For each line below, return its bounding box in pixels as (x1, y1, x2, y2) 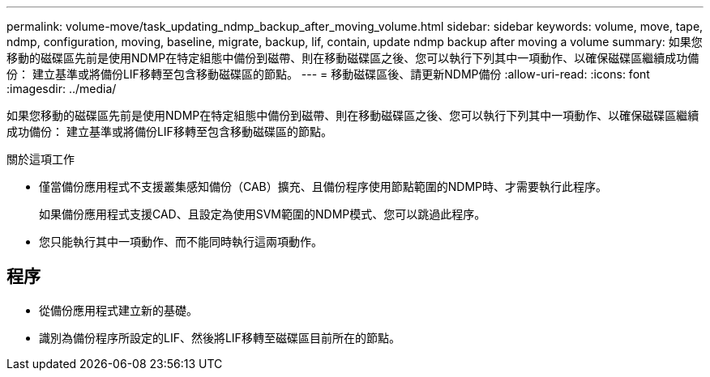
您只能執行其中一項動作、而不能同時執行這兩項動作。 (39, 235, 323, 248)
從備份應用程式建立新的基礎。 (39, 303, 198, 317)
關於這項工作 (6, 152, 75, 166)
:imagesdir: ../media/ (6, 82, 117, 95)
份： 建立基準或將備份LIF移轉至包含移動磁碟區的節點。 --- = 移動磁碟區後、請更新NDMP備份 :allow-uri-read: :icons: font (6, 67, 650, 81)
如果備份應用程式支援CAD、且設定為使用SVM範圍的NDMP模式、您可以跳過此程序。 (39, 207, 486, 221)
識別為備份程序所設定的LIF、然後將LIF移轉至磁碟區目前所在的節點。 (39, 330, 400, 345)
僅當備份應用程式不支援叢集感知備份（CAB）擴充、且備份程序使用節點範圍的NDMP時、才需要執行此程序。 (39, 180, 608, 193)
